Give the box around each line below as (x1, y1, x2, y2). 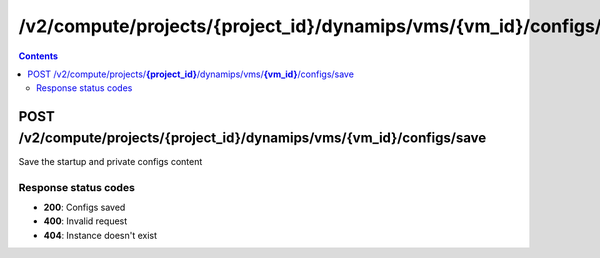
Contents (18, 50, 59, 62)
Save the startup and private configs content (18, 155, 203, 167)
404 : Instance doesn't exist (43, 229, 158, 241)
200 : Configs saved (43, 201, 126, 213)
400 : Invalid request (43, 215, 128, 227)
